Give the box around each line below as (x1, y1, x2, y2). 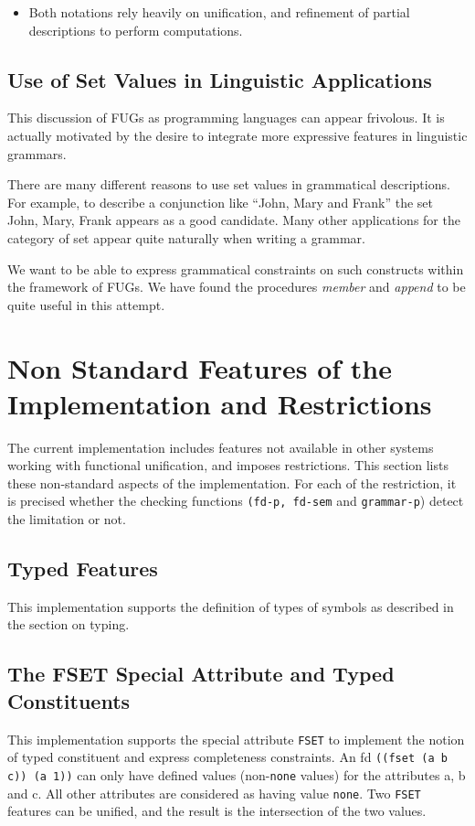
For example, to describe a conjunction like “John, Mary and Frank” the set (7, 192, 434, 211)
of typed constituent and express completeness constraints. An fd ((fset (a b (7, 747, 448, 767)
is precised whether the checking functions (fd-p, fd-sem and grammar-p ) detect (7, 491, 464, 510)
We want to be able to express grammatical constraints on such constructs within (7, 259, 464, 278)
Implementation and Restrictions (7, 384, 432, 422)
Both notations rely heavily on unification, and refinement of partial (28, 3, 410, 21)
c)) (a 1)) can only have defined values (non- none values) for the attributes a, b (7, 765, 466, 784)
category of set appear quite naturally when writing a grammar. (7, 228, 365, 247)
